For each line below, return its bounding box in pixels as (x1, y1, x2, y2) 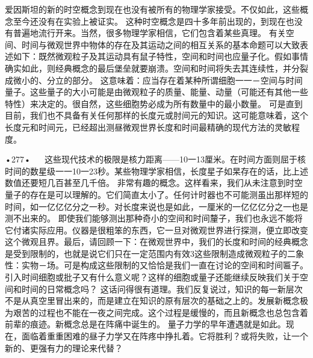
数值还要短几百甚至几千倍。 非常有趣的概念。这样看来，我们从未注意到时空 (5, 176, 303, 189)
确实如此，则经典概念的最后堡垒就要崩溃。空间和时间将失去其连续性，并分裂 (5, 61, 308, 74)
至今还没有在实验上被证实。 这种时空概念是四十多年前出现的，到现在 (13, 14, 286, 27)
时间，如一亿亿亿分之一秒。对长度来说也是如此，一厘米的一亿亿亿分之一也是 (5, 200, 308, 212)
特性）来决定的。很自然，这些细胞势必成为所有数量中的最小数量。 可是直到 (5, 97, 303, 110)
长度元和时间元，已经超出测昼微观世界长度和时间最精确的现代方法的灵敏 (5, 120, 291, 133)
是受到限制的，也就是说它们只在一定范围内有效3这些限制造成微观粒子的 (5, 247, 287, 259)
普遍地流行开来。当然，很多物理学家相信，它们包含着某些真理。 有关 (13, 26, 286, 39)
